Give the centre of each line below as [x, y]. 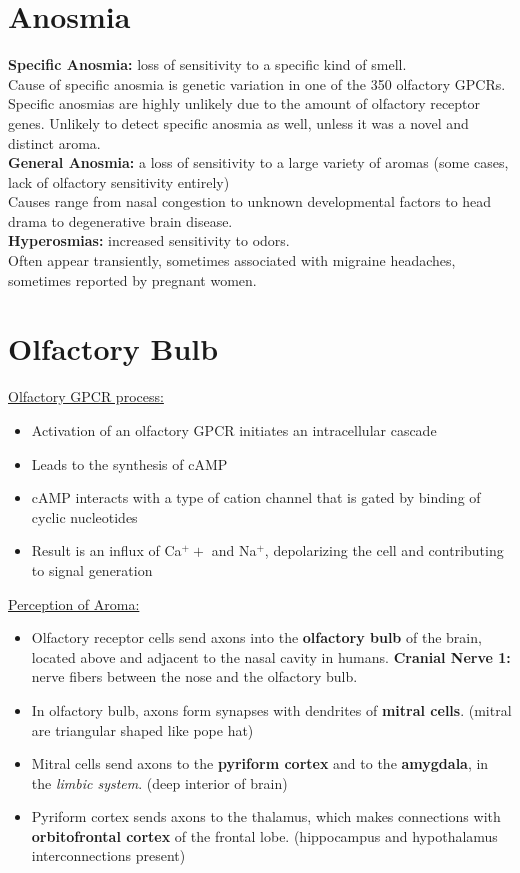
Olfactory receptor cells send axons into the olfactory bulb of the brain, [256, 637]
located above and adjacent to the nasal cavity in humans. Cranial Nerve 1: [271, 656]
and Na [234, 550]
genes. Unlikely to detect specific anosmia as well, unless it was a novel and [238, 122]
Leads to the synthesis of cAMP [129, 463]
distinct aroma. [54, 142]
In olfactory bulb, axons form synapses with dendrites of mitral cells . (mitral [271, 709]
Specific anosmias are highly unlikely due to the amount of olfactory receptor [244, 103]
